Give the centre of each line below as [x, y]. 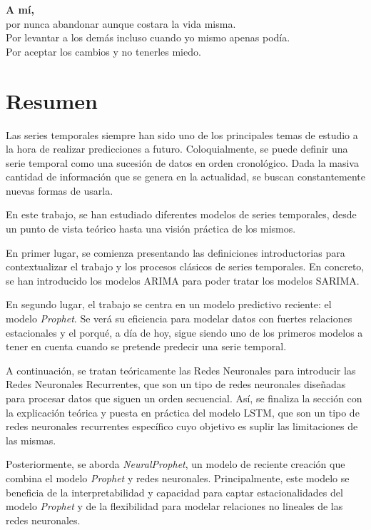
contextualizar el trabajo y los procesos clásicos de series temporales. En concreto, [185, 266]
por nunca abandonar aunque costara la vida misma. [121, 23]
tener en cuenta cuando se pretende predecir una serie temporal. [146, 346]
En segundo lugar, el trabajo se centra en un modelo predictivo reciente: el [169, 304]
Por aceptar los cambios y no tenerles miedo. [103, 51]
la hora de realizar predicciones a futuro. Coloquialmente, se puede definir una [177, 149]
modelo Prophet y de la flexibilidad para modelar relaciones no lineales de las [174, 506]
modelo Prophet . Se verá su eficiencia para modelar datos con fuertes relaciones [179, 318]
